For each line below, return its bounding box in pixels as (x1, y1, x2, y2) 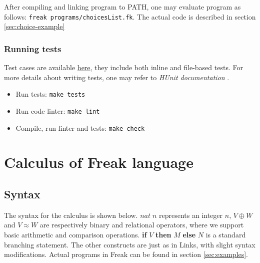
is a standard (205, 229, 246, 239)
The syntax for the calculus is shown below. (4, 209, 138, 220)
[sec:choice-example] (4, 21, 65, 32)
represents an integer (159, 209, 223, 220)
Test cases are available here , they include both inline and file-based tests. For (4, 62, 243, 73)
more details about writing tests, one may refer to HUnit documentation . (4, 72, 229, 82)
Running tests (4, 42, 61, 55)
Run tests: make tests (15, 89, 85, 99)
